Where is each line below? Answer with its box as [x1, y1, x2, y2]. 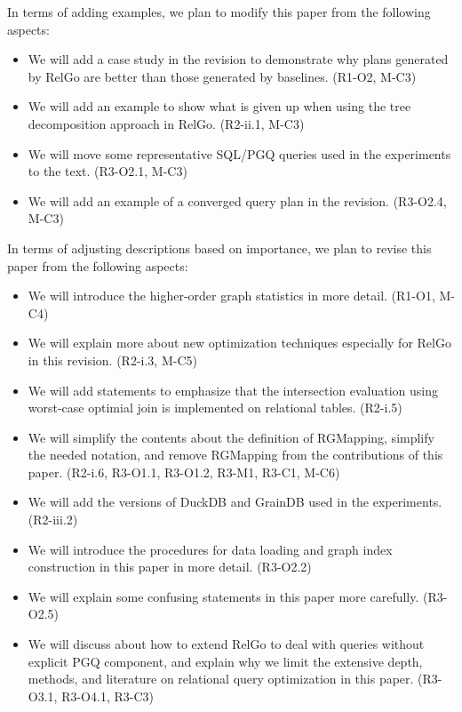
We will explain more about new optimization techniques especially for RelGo [28, 333, 451, 352]
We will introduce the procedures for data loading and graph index [28, 540, 393, 558]
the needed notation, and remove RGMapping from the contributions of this [28, 445, 443, 464]
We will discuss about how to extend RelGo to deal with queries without [28, 635, 425, 653]
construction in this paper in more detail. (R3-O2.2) [28, 557, 312, 576]
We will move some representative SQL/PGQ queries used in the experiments [28, 144, 451, 163]
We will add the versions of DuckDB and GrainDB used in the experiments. [28, 492, 442, 511]
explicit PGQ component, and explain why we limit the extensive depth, [28, 652, 423, 670]
